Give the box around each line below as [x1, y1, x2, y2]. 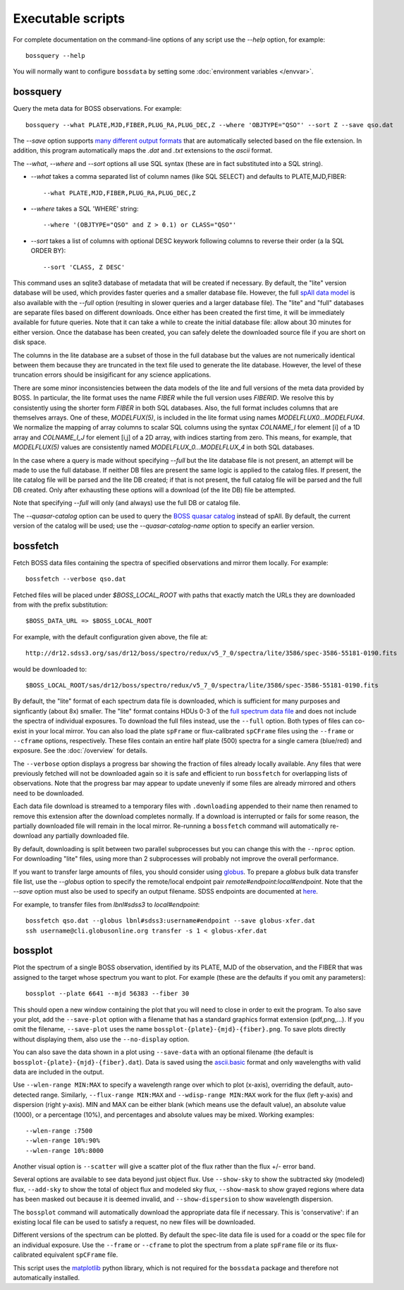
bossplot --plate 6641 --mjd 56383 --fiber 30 [25, 990, 190, 998]
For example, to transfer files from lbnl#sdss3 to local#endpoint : [13, 900, 200, 909]
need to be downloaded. [13, 788, 85, 798]
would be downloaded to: [13, 665, 87, 673]
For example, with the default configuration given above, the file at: [13, 632, 208, 641]
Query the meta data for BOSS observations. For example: [13, 105, 183, 113]
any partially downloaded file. [43, 832, 130, 840]
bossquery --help [25, 52, 85, 59]
